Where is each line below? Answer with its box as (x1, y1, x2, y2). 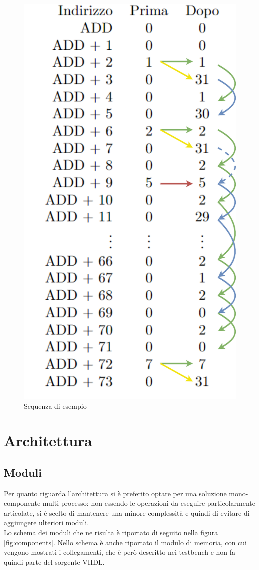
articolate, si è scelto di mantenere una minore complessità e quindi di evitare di (4, 507, 250, 518)
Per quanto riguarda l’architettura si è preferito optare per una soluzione (4, 488, 227, 498)
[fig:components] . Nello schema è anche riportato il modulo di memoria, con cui (4, 537, 247, 547)
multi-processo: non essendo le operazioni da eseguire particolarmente (42, 498, 255, 508)
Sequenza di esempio (24, 401, 87, 411)
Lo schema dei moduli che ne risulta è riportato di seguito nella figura (4, 527, 218, 537)
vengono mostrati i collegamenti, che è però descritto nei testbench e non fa (4, 547, 236, 557)
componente (4, 498, 41, 508)
